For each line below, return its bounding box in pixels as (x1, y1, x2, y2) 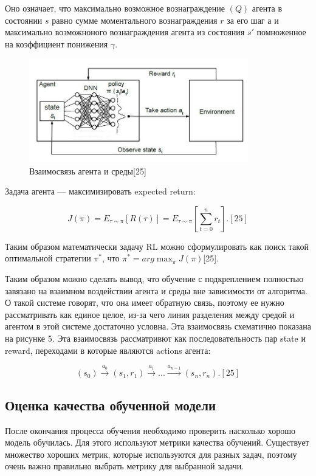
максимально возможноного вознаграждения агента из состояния (5, 26, 245, 38)
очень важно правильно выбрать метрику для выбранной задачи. (5, 460, 244, 472)
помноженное (256, 26, 306, 38)
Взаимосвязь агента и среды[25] (29, 164, 146, 177)
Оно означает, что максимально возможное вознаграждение (5, 2, 225, 14)
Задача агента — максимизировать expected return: (5, 185, 196, 198)
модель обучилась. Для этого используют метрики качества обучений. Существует (5, 436, 309, 449)
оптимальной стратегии (5, 252, 91, 264)
